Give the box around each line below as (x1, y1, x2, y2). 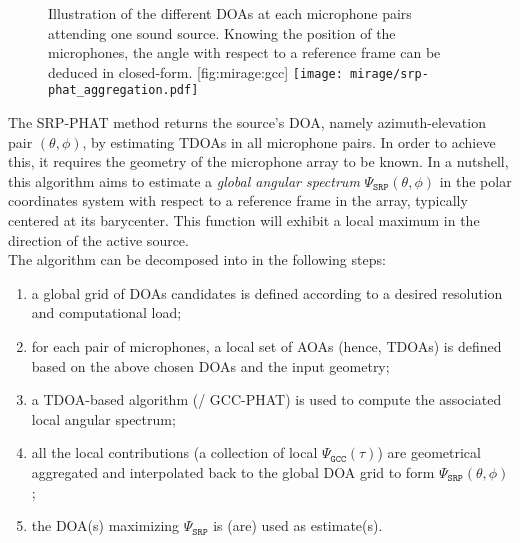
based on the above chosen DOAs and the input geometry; (31, 355, 390, 376)
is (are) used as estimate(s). (213, 515, 383, 536)
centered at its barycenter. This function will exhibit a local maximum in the (8, 210, 480, 231)
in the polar (439, 170, 512, 191)
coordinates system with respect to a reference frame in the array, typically (8, 190, 468, 211)
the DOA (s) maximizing (31, 515, 180, 536)
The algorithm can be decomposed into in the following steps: (8, 249, 386, 270)
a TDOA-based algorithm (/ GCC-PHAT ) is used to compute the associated (31, 389, 502, 410)
